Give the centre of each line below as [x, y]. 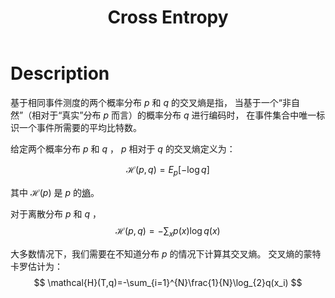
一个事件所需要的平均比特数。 [80, 127]
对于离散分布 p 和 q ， [56, 213]
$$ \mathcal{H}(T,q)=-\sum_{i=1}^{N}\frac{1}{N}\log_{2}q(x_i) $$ [168, 282]
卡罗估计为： [36, 266]
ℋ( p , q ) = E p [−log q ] [168, 170]
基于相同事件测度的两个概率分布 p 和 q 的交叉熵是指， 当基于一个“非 [151, 102]
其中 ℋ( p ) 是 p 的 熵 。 [55, 192]
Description [60, 73]
